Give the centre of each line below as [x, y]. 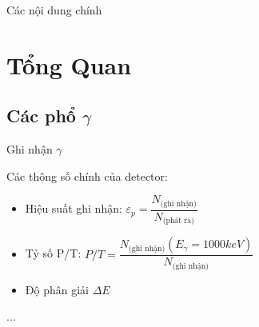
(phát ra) [178, 221]
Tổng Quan [69, 64]
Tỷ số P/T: [53, 253]
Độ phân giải [57, 289]
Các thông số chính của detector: [87, 175]
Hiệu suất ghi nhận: [74, 208]
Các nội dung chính [54, 10]
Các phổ [41, 116]
